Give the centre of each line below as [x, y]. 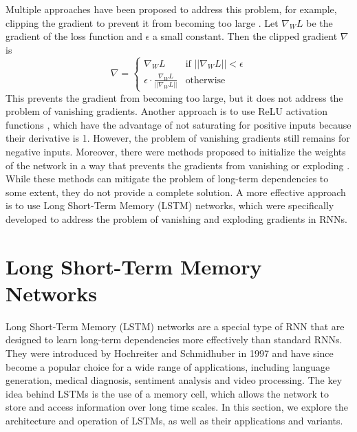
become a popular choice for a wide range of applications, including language [168, 366]
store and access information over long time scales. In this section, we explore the [177, 407]
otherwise [205, 80]
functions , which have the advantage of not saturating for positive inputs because [178, 124]
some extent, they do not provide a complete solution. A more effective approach [176, 192]
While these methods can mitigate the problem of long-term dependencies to [167, 179]
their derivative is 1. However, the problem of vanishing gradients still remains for [178, 138]
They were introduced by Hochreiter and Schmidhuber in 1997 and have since [170, 353]
